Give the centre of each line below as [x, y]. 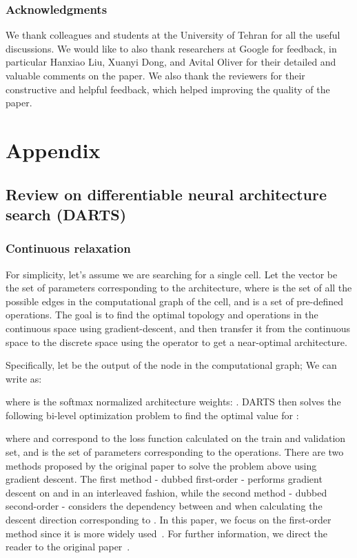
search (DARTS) [66, 214]
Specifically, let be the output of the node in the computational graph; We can [171, 365]
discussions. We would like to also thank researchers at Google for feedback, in [171, 48]
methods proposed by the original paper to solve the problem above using [161, 465]
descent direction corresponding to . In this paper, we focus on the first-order [169, 520]
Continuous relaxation [68, 248]
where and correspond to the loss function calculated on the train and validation [176, 438]
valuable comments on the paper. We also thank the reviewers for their [155, 75]
